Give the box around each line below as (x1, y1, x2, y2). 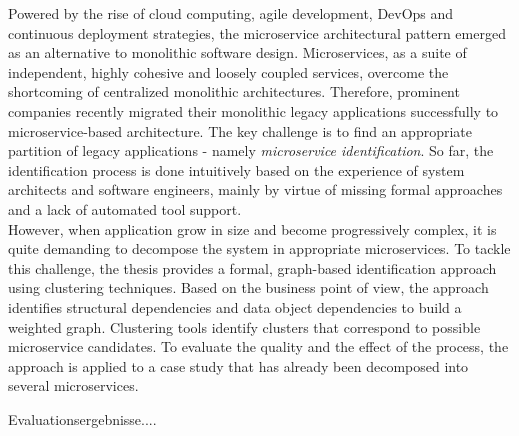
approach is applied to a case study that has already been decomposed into (8, 355, 469, 376)
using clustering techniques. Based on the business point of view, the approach (8, 277, 489, 298)
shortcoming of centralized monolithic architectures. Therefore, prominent (8, 81, 460, 102)
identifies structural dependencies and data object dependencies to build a (8, 296, 462, 317)
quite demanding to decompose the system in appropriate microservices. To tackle (8, 238, 511, 259)
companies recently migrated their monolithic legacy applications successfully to (8, 100, 499, 121)
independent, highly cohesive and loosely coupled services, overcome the (8, 61, 449, 82)
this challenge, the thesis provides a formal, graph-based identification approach (8, 257, 497, 278)
